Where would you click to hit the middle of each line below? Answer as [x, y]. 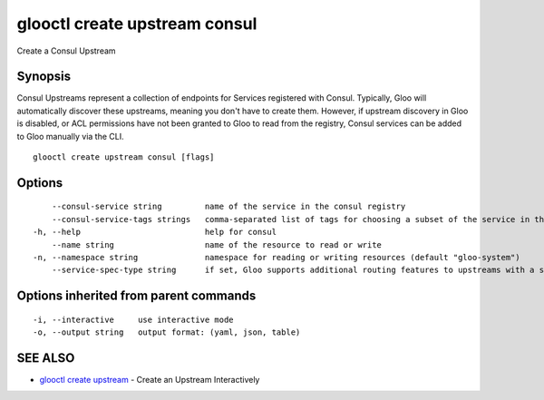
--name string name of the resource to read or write [217, 244]
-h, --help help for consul [155, 232]
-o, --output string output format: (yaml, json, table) [167, 332]
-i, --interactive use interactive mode [134, 319]
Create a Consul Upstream [67, 51]
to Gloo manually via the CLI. [70, 136]
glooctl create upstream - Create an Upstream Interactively [150, 380]
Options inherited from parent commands [136, 296]
